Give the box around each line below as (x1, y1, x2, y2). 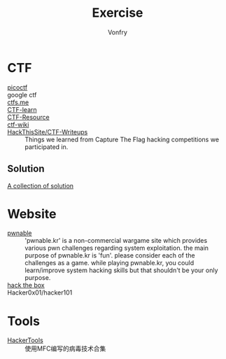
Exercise (92, 5, 143, 21)
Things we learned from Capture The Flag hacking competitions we (24, 135, 219, 143)
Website (7, 206, 57, 222)
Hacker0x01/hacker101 (7, 288, 73, 297)
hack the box (7, 281, 45, 290)
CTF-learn (7, 105, 37, 113)
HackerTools (7, 336, 43, 344)
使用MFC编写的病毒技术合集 (24, 344, 106, 353)
